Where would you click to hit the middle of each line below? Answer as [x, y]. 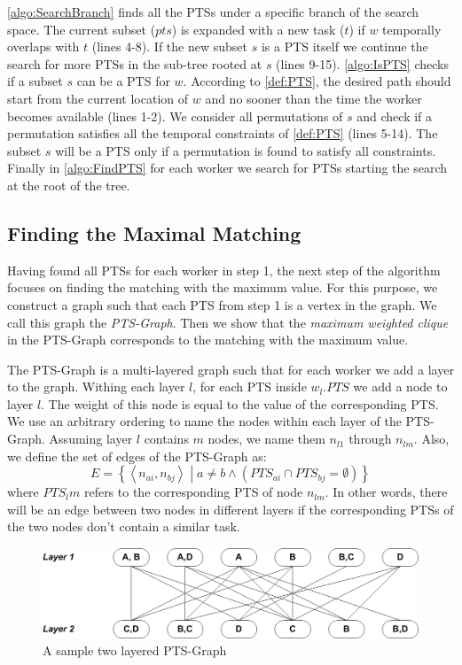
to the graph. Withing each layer [96, 387]
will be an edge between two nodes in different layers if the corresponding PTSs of [231, 509]
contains [166, 439]
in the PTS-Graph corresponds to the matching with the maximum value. [208, 340]
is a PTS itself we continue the [345, 46]
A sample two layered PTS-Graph [135, 650]
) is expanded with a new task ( [258, 29]
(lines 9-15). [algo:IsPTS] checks [362, 63]
